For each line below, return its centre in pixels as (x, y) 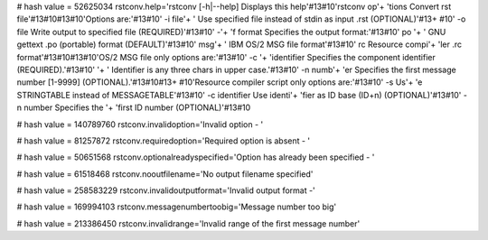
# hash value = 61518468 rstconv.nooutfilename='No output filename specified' (165, 174)
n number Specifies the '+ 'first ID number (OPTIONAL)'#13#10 (134, 107)
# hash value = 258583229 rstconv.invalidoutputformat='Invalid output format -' (166, 190)
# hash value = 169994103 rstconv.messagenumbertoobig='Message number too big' (177, 207)
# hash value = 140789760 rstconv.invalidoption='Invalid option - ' (140, 124)
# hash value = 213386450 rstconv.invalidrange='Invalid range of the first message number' (188, 223)
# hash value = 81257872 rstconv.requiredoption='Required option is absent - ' (164, 141)
